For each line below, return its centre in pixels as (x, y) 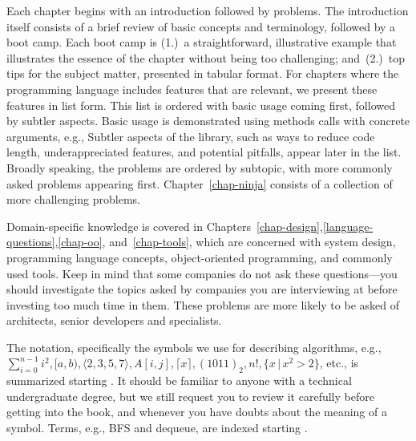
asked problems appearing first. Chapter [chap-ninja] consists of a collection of (200, 183)
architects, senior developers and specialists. (114, 320)
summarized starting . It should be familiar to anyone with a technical (179, 380)
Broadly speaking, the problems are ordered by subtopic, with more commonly (200, 167)
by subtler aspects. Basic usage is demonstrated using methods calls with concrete (208, 121)
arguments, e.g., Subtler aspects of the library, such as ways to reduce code (191, 136)
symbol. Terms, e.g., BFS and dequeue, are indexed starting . (157, 428)
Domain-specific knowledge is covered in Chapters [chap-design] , (165, 226)
